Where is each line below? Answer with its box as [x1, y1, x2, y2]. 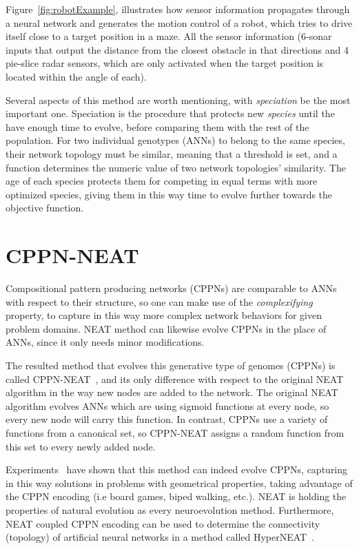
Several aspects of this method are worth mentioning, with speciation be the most [6, 92, 351, 107]
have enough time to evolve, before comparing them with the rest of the [6, 119, 309, 134]
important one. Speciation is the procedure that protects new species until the [6, 106, 335, 121]
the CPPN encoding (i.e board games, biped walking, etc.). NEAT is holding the [6, 489, 347, 504]
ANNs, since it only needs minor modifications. [6, 335, 205, 349]
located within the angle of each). [6, 69, 147, 83]
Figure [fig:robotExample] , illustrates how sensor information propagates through [6, 2, 350, 16]
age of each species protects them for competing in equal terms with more [6, 174, 318, 188]
